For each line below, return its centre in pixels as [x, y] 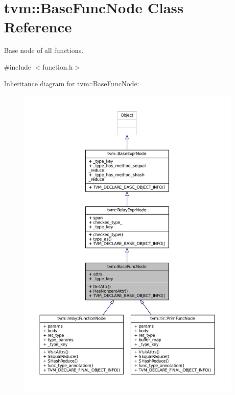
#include [18, 66]
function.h [58, 66]
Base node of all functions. [44, 50]
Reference [38, 27]
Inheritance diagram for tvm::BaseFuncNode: [71, 83]
